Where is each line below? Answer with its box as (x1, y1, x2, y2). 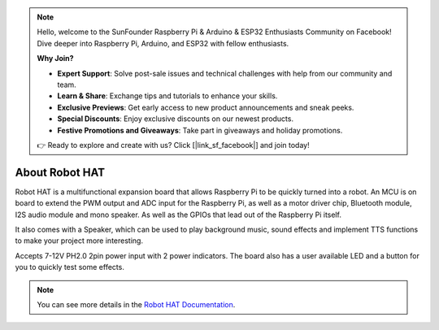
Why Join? (37, 54, 74, 63)
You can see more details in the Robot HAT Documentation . (37, 299, 236, 309)
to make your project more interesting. (15, 236, 144, 245)
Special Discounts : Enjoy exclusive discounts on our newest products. (57, 114, 294, 124)
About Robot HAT (15, 165, 106, 179)
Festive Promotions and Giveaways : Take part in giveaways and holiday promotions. (57, 125, 343, 135)
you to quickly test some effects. (15, 263, 125, 272)
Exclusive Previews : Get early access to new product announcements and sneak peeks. (57, 102, 354, 112)
